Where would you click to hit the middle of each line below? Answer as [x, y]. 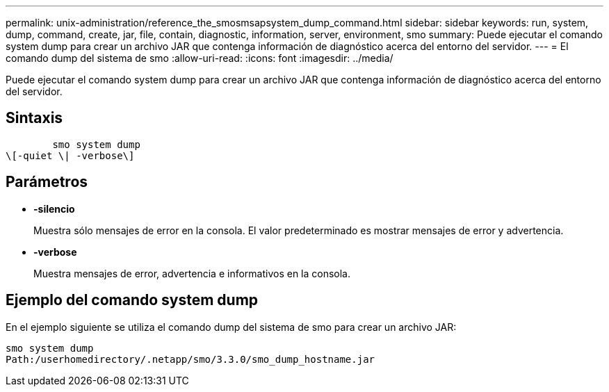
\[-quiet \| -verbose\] [70, 155]
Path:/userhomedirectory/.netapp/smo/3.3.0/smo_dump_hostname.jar [190, 359]
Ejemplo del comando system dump [132, 300]
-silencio [54, 209]
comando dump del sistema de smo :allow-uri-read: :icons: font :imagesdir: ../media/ [200, 58]
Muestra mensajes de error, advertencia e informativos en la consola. [192, 273]
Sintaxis [34, 118]
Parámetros [47, 182]
